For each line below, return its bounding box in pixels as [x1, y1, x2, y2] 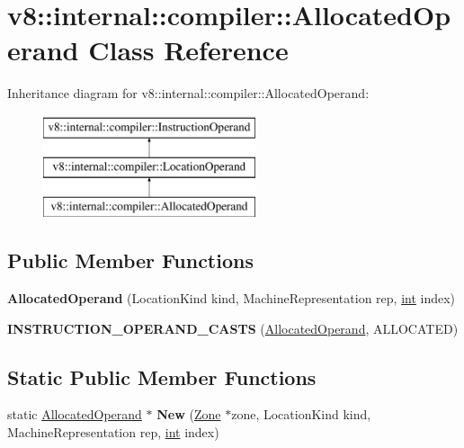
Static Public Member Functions [7, 363, 317, 390]
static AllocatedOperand [7, 405, 142, 424]
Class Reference [88, 31, 289, 68]
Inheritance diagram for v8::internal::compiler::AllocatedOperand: [7, 84, 370, 103]
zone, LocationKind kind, [231, 405, 371, 424]
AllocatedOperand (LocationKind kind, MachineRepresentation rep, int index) [7, 289, 456, 308]
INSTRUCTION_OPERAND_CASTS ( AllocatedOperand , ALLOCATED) [7, 318, 459, 337]
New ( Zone [156, 405, 221, 424]
